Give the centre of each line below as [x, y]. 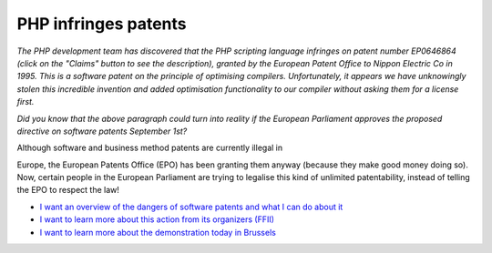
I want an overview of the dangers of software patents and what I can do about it [191, 207]
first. [26, 102]
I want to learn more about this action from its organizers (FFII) [157, 219]
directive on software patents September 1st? [102, 131]
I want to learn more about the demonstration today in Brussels [158, 232]
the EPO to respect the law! [68, 190]
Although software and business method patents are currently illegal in [149, 148]
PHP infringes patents [102, 24]
